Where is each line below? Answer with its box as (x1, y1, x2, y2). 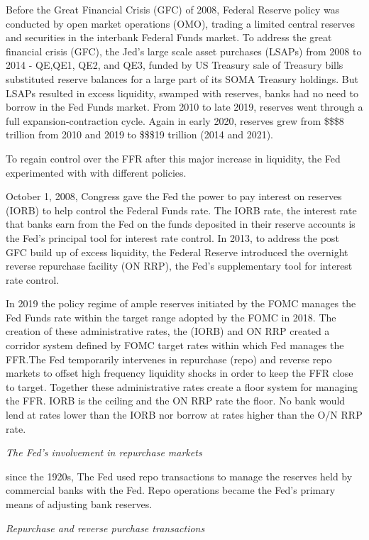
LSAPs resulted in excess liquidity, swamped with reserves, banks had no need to (6, 85, 358, 100)
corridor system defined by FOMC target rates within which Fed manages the (6, 338, 344, 353)
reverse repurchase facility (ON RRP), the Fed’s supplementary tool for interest (6, 258, 353, 273)
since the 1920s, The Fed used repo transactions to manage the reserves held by (6, 468, 353, 483)
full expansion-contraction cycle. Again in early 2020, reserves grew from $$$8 (6, 113, 344, 128)
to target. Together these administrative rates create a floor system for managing (6, 379, 358, 394)
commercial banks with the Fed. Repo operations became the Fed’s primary (6, 483, 336, 497)
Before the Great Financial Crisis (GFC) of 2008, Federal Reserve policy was (6, 2, 340, 16)
